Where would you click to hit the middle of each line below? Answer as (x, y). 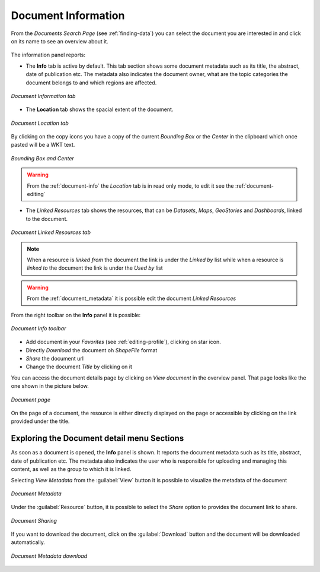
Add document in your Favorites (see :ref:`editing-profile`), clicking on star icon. (124, 342)
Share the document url (55, 359)
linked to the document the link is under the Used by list (95, 268)
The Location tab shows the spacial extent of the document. (100, 109)
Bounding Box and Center (42, 158)
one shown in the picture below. (50, 386)
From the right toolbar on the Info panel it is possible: (76, 315)
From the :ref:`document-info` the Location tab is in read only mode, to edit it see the (130, 186)
